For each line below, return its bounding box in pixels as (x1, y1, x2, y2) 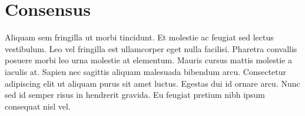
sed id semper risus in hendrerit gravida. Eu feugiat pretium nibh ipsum (5, 88, 265, 101)
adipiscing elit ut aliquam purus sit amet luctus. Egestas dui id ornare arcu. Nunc (5, 77, 300, 89)
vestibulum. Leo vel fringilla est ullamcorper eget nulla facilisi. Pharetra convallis (5, 42, 297, 54)
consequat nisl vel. (5, 100, 71, 112)
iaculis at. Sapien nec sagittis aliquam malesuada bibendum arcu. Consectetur (5, 65, 287, 77)
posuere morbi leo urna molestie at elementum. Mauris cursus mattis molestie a (5, 54, 292, 66)
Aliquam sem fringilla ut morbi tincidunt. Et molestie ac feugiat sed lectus (5, 31, 274, 43)
